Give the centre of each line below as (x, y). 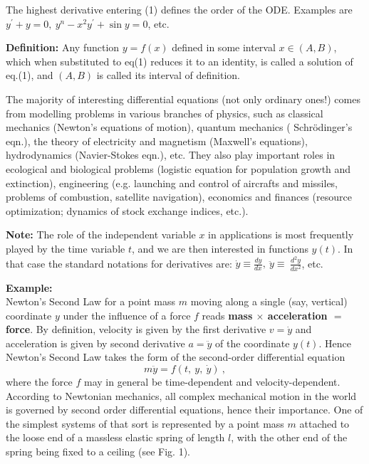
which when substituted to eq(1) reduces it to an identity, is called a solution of (180, 61)
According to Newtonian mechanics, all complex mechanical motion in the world (181, 395)
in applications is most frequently (281, 234)
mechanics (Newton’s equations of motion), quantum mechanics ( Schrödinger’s (179, 127)
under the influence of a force (127, 315)
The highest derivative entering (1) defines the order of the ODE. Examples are (179, 9)
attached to (324, 423)
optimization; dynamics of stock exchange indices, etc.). (127, 210)
